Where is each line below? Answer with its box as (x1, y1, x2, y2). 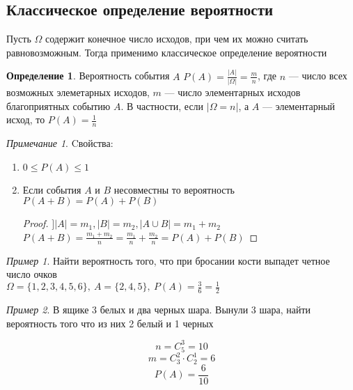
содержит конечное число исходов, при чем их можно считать (45, 31, 308, 46)
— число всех (288, 68, 347, 83)
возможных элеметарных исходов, (6, 85, 150, 100)
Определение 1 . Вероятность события (6, 68, 170, 83)
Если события (22, 182, 81, 196)
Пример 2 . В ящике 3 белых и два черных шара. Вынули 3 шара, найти (6, 302, 311, 317)
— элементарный (262, 98, 336, 113)
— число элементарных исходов (164, 85, 301, 100)
